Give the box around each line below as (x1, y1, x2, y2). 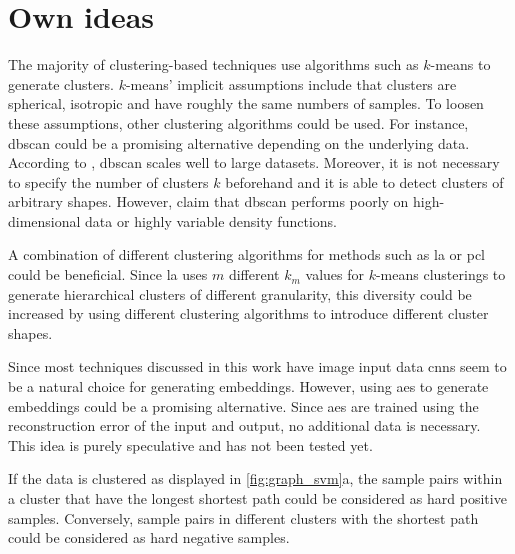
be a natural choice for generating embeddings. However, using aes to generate (8, 376, 489, 397)
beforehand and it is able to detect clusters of (225, 171, 504, 192)
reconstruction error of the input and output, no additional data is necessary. (8, 415, 481, 436)
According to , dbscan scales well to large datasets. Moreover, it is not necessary (8, 152, 500, 173)
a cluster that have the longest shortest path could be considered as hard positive (8, 488, 507, 508)
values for (305, 264, 364, 285)
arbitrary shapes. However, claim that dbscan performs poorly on (8, 191, 409, 212)
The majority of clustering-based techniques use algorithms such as (8, 54, 419, 75)
